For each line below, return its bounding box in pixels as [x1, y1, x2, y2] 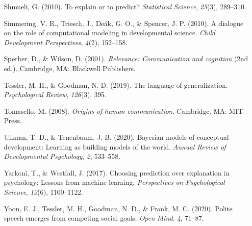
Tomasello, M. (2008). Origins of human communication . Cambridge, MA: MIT [4, 105, 243, 116]
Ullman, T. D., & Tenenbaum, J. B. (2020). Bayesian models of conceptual [4, 131, 229, 142]
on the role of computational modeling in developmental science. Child [4, 27, 215, 38]
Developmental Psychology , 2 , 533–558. [4, 151, 121, 161]
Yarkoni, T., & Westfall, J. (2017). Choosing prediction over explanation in [4, 167, 230, 177]
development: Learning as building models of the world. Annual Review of [4, 141, 226, 151]
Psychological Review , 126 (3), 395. [4, 89, 106, 100]
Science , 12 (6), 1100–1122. [4, 186, 83, 197]
